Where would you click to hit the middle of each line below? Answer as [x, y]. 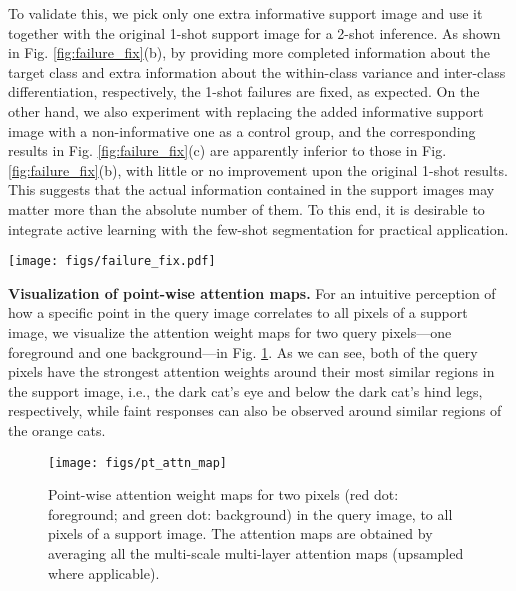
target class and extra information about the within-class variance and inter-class [257, 71]
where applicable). [104, 572]
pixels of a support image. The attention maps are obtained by [240, 533]
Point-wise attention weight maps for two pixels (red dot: [223, 494]
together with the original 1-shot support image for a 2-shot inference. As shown [254, 32]
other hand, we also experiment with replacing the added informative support [246, 110]
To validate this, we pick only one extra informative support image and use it [245, 13]
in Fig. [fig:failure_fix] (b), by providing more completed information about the [249, 52]
